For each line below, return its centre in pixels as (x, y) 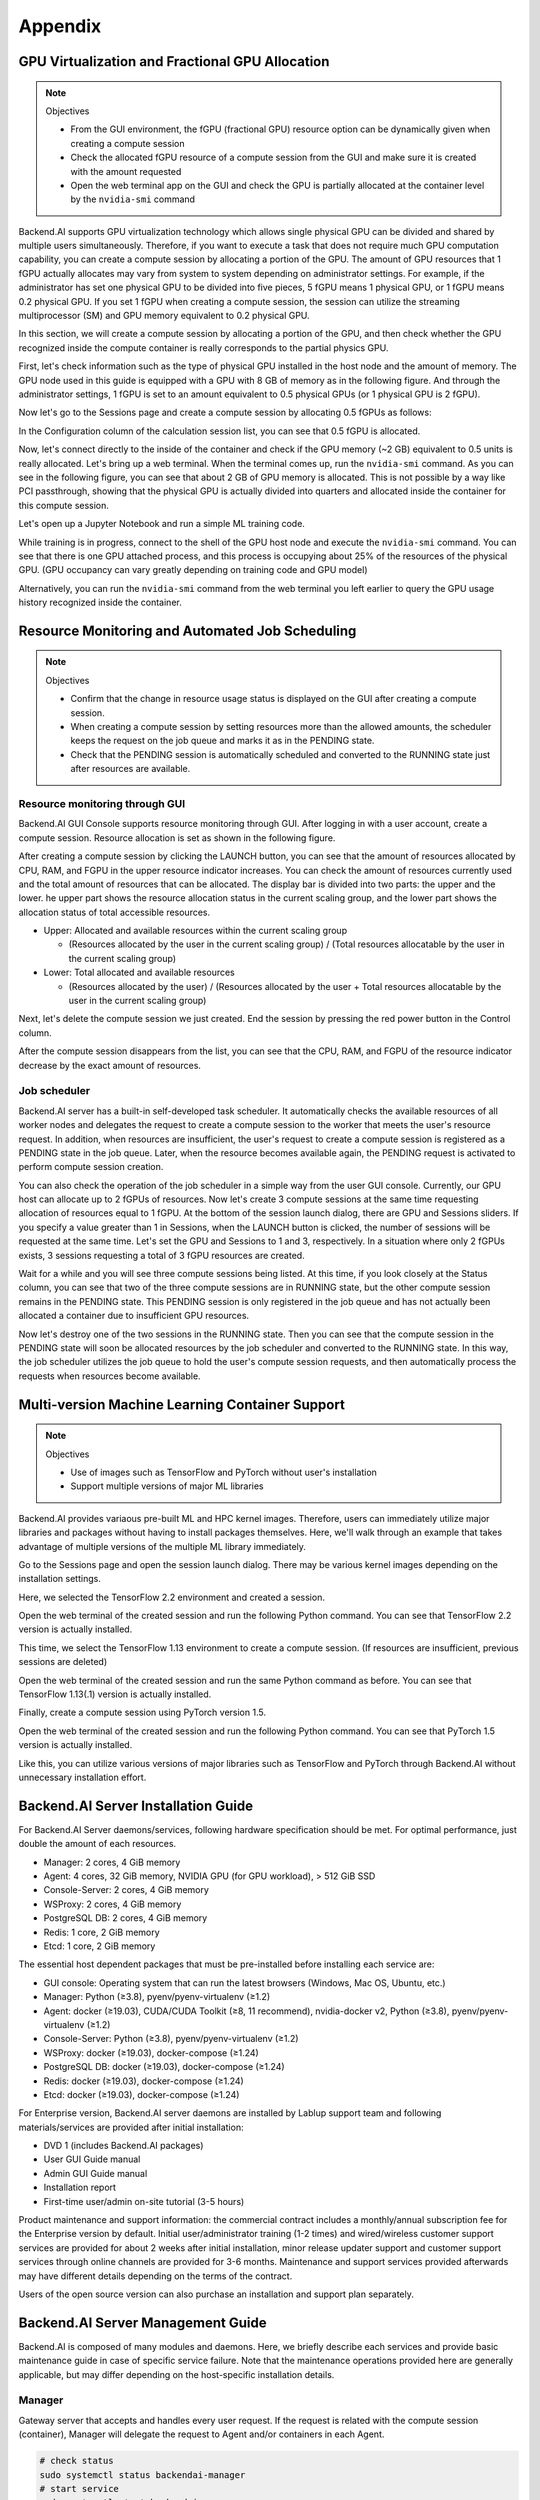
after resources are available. (130, 769)
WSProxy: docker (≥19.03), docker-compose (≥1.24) (151, 2052)
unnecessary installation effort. (82, 1777)
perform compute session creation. (91, 1167)
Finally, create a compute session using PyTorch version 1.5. (142, 1712)
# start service (79, 2488)
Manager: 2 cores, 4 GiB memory (112, 1862)
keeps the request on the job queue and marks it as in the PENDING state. (222, 741)
